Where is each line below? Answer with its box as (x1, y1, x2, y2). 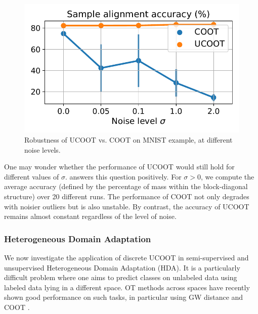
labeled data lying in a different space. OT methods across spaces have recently (4, 282, 250, 292)
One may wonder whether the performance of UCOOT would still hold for (4, 161, 235, 172)
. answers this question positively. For (65, 171, 182, 182)
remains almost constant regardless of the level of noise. (4, 211, 177, 221)
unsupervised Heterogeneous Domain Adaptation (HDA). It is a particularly (4, 262, 240, 273)
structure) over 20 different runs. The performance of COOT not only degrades (4, 191, 249, 201)
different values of (4, 171, 59, 182)
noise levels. (24, 144, 61, 155)
